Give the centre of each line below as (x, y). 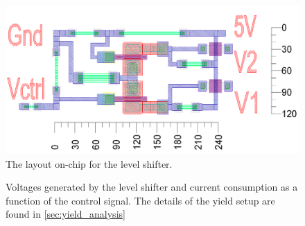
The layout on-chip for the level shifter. (89, 163)
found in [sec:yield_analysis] (66, 214)
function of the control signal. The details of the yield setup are (140, 200)
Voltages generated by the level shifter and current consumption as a (152, 187)
